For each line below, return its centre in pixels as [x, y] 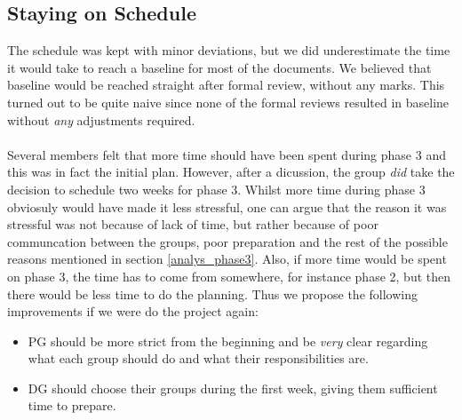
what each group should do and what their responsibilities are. [198, 358]
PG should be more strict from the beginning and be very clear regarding [228, 341]
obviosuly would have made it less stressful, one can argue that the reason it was [227, 206]
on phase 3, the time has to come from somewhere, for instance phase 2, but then [229, 276]
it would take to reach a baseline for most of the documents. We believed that [219, 67]
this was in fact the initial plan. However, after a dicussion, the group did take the [231, 172]
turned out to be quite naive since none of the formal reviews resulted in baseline [228, 102]
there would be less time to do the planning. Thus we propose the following [212, 293]
